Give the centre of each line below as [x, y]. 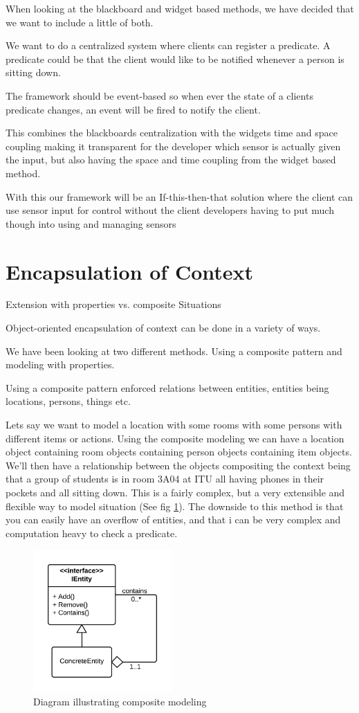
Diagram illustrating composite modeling [120, 702]
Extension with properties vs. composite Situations [113, 304]
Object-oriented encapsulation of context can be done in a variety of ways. [163, 328]
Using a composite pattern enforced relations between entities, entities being [167, 387]
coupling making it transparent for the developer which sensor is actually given [173, 146]
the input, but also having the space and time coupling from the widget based [171, 160]
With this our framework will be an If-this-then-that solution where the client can [179, 196]
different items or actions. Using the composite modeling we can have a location [175, 438]
